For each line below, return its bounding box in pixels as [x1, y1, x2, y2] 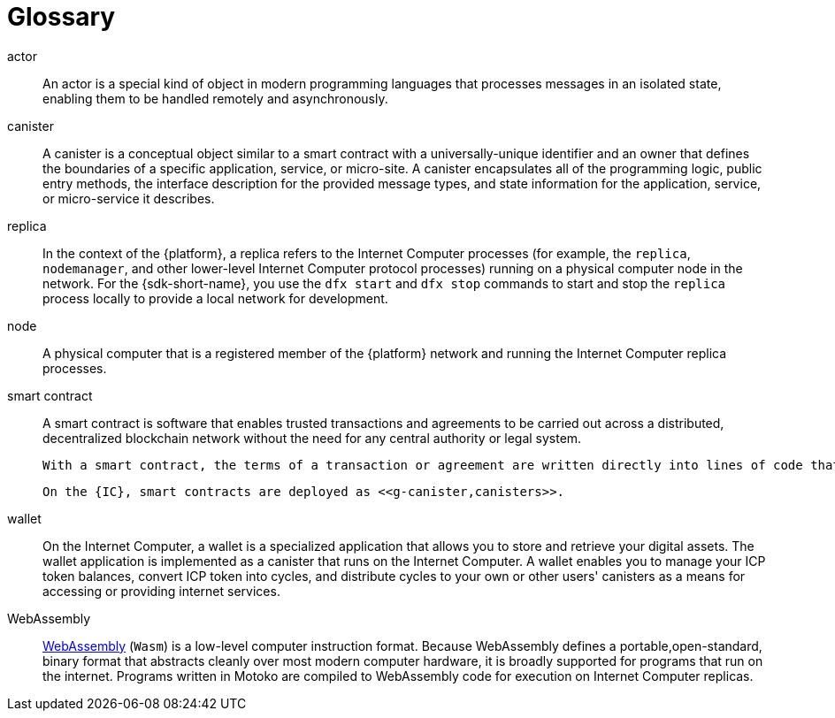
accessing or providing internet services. [42, 583, 280, 599]
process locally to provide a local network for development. [42, 290, 388, 306]
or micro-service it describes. [42, 190, 215, 206]
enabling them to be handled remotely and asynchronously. [42, 90, 388, 106]
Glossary [7, 2, 116, 32]
